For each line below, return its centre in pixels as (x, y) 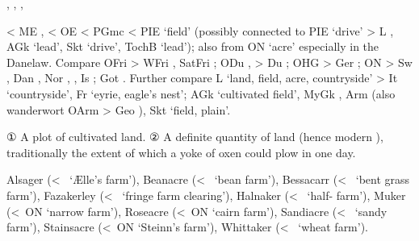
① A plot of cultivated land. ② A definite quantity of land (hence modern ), (195, 137)
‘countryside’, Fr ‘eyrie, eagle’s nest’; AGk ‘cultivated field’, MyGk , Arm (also (201, 93)
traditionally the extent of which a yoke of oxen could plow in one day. (181, 152)
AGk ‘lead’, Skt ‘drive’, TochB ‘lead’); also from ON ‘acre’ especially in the (193, 46)
